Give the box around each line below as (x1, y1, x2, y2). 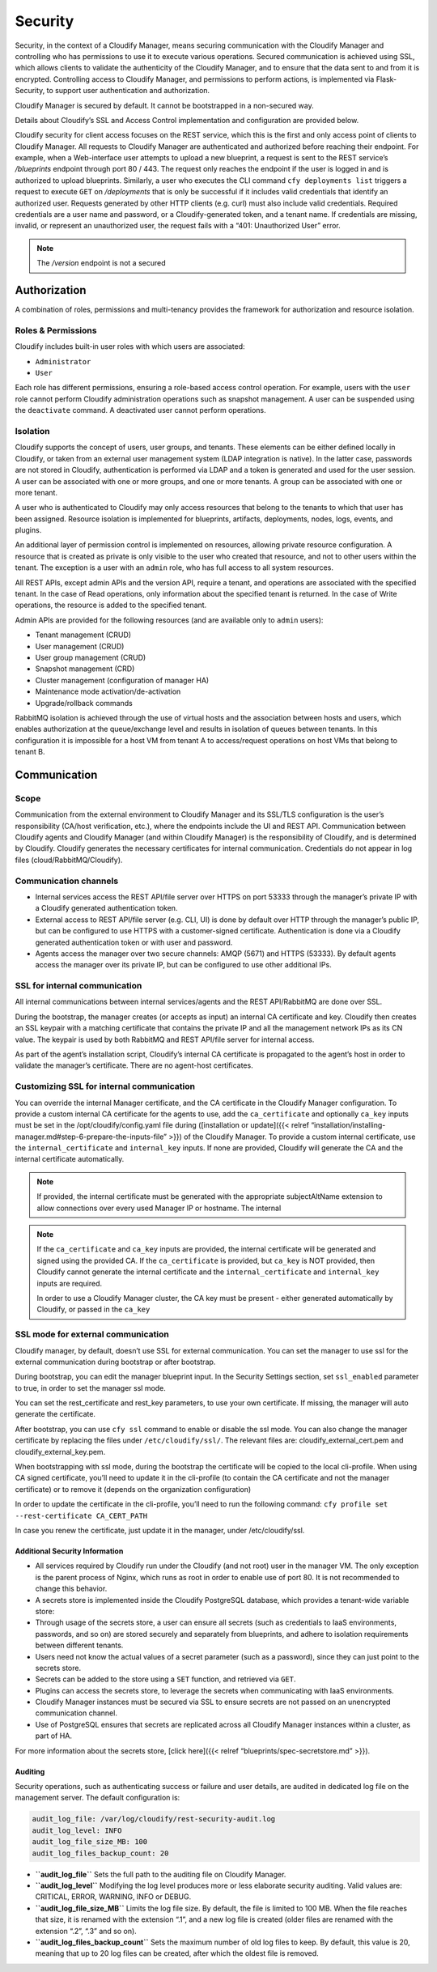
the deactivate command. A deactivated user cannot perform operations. (15, 406, 266, 415)
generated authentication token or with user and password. (35, 937, 233, 947)
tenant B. (15, 747, 45, 757)
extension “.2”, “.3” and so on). (35, 1926, 137, 1936)
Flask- (375, 74, 397, 84)
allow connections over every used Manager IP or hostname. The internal (36, 1203, 282, 1213)
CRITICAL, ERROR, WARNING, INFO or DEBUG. (35, 1892, 192, 1902)
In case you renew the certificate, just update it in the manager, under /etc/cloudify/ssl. (15, 1526, 305, 1535)
